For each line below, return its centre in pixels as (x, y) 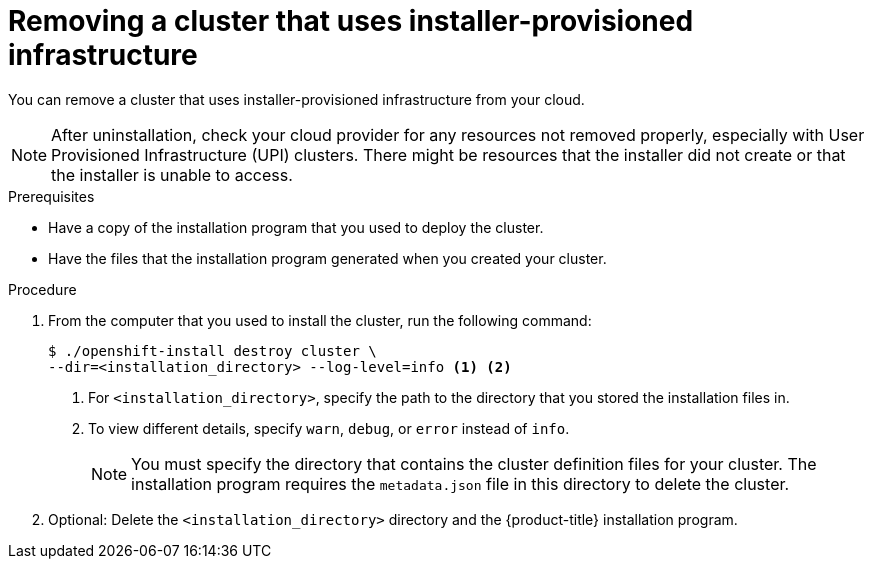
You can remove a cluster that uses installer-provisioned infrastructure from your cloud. (296, 99)
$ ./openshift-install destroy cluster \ (212, 350)
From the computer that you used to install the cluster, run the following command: (320, 320)
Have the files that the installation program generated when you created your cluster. (327, 258)
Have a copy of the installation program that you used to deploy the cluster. (296, 227)
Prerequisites (51, 196)
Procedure (42, 289)
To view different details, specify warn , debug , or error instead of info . (329, 428)
